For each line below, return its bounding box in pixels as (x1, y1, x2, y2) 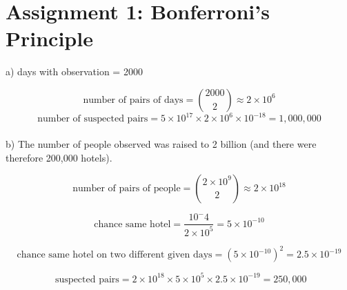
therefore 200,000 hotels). (6, 150, 112, 164)
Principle (6, 24, 93, 52)
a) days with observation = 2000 (6, 64, 143, 79)
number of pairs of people (72, 184, 181, 194)
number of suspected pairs (37, 114, 148, 124)
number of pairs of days (83, 95, 184, 105)
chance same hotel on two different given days (17, 250, 212, 260)
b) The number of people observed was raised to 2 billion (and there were (6, 137, 317, 151)
